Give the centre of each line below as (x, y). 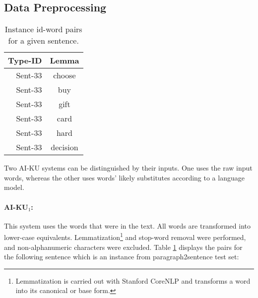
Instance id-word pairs (43, 29)
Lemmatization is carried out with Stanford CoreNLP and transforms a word (133, 280)
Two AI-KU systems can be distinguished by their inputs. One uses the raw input (128, 168)
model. (14, 187)
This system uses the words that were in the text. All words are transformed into (128, 225)
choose (64, 75)
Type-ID (25, 60)
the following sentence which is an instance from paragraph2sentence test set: (122, 257)
